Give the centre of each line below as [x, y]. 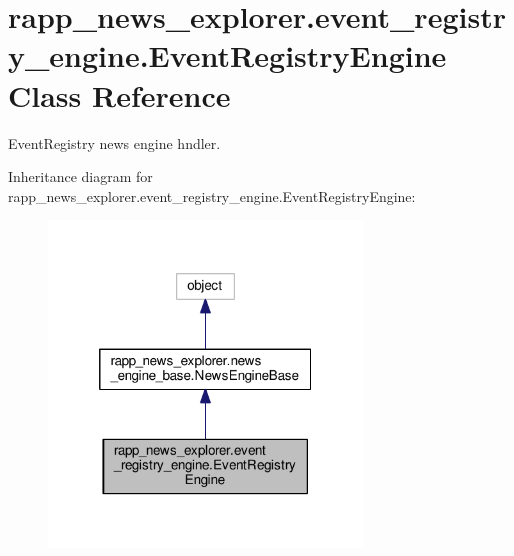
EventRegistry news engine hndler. [114, 142]
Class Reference [119, 94]
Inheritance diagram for [80, 176]
